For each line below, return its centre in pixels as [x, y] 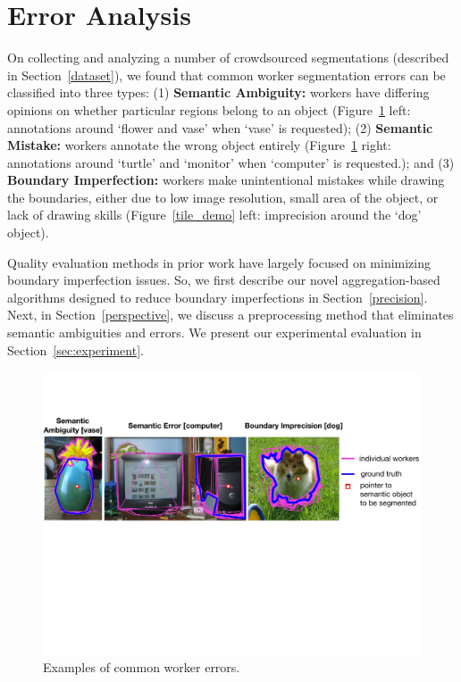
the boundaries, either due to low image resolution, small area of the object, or [223, 197]
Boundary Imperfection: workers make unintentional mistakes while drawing [226, 180]
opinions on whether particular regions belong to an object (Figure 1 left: [209, 109]
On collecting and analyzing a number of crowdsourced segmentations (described [228, 58]
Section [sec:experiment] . [75, 349]
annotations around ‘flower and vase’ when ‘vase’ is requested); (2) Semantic [220, 127]
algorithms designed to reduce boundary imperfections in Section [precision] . [218, 297]
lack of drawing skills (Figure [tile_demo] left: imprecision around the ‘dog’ [214, 215]
